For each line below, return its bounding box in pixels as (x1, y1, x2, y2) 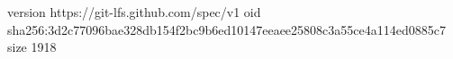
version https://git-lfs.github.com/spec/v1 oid (7, 3, 261, 21)
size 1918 (7, 38, 57, 56)
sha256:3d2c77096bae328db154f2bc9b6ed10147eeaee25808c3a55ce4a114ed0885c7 (7, 20, 446, 38)
